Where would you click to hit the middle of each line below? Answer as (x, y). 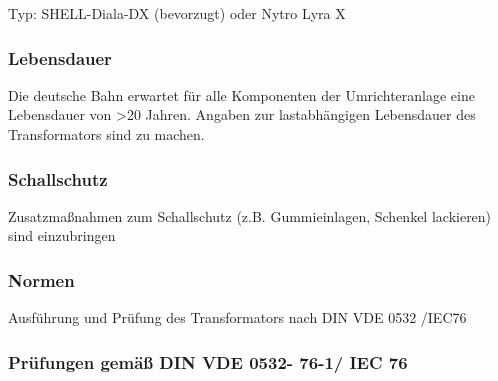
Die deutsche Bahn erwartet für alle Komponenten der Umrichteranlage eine (241, 94)
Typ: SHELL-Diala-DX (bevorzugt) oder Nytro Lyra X (177, 13)
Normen (41, 279)
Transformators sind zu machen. (106, 134)
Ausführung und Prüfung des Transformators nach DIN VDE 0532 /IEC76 (237, 317)
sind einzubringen (62, 235)
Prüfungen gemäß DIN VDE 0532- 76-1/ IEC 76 (208, 361)
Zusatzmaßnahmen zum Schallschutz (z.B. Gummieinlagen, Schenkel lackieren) (250, 215)
